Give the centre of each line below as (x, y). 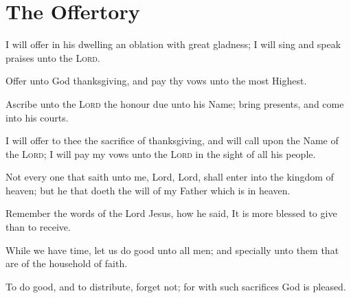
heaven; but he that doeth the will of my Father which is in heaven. (148, 190)
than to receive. (38, 227)
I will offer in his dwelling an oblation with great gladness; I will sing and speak (173, 44)
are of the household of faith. (67, 263)
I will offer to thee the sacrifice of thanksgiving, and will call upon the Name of (172, 140)
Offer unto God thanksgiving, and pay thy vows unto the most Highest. (156, 81)
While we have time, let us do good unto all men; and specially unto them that (172, 250)
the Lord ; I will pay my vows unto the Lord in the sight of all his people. (161, 153)
